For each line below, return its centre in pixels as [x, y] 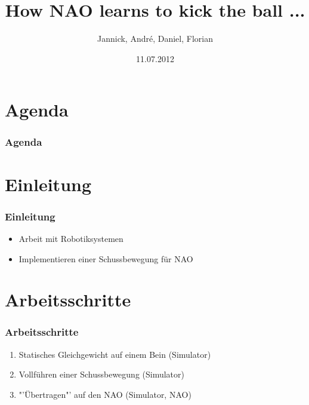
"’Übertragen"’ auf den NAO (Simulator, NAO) [105, 394]
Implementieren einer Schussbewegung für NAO [106, 258]
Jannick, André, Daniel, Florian [155, 39]
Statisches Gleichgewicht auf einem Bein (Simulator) [115, 354]
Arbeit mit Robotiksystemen [71, 238]
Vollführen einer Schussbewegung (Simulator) [101, 374]
